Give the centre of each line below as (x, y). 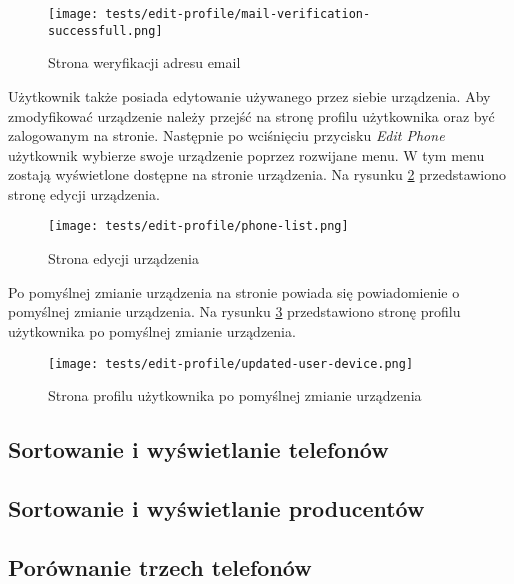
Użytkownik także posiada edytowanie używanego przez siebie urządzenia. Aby (249, 95)
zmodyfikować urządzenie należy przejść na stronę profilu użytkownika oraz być (251, 115)
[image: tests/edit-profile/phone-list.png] (198, 226)
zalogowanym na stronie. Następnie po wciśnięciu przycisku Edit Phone (226, 135)
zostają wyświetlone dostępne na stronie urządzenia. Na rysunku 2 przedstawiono (257, 174)
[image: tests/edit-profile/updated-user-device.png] (231, 363)
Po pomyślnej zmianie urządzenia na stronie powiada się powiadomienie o (234, 291)
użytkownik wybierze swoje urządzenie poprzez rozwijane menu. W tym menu (246, 154)
